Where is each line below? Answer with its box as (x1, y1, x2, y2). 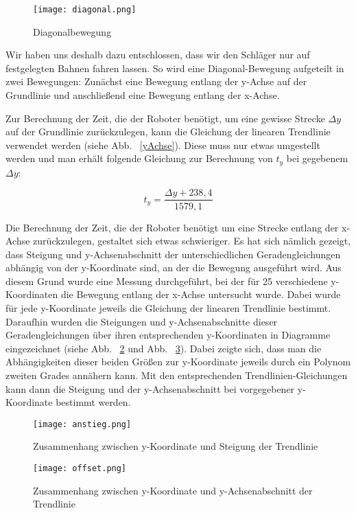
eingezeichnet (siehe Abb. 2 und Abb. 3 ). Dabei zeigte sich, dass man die (5, 341, 322, 355)
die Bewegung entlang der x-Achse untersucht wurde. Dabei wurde (60, 287, 341, 301)
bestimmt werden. (56, 395, 131, 409)
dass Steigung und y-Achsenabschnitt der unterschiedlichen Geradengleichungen (5, 247, 341, 261)
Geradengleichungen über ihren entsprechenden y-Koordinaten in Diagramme (5, 328, 331, 342)
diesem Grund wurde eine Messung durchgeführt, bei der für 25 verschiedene (5, 273, 328, 288)
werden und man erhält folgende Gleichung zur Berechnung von (5, 151, 273, 166)
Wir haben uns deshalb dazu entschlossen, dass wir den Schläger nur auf (5, 47, 310, 62)
